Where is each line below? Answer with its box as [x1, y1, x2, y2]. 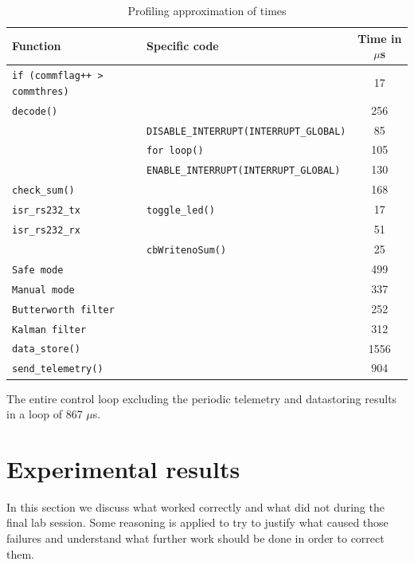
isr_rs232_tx [12, 205, 80, 217]
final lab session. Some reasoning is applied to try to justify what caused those [6, 514, 389, 531]
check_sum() [12, 185, 75, 197]
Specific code [146, 37, 219, 54]
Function [12, 37, 61, 54]
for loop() [146, 145, 204, 157]
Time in [357, 29, 402, 46]
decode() [12, 105, 58, 117]
